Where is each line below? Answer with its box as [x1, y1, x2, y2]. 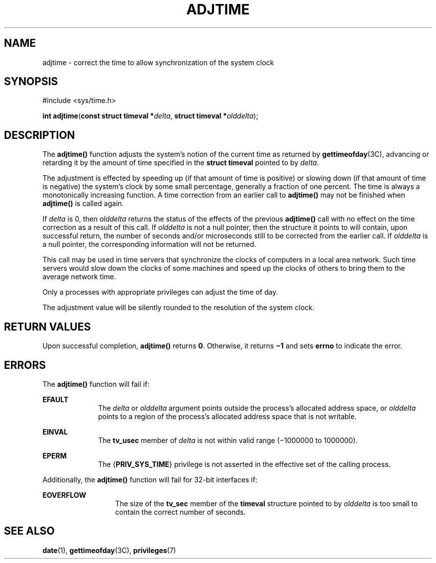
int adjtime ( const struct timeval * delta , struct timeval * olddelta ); [42, 112, 258, 120]
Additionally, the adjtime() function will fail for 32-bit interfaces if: [42, 475, 257, 484]
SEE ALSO [4, 525, 55, 538]
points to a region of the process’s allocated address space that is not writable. [98, 412, 357, 421]
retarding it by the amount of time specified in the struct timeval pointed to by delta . [42, 158, 319, 167]
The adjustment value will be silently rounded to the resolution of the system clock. [42, 303, 315, 312]
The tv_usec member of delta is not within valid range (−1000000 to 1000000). [98, 436, 358, 445]
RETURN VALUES [4, 320, 91, 333]
